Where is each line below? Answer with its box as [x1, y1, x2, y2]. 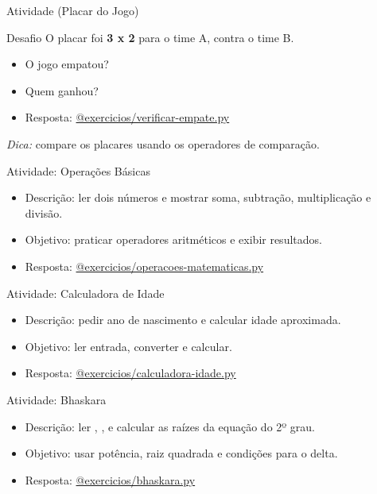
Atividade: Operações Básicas [6, 162, 150, 179]
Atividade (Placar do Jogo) [6, 2, 139, 18]
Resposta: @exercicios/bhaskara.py [25, 471, 196, 488]
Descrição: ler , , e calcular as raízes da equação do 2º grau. [25, 418, 316, 434]
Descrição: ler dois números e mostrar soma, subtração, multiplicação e [25, 189, 371, 206]
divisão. [25, 204, 63, 221]
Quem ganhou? [25, 82, 99, 98]
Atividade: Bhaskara [6, 391, 107, 407]
